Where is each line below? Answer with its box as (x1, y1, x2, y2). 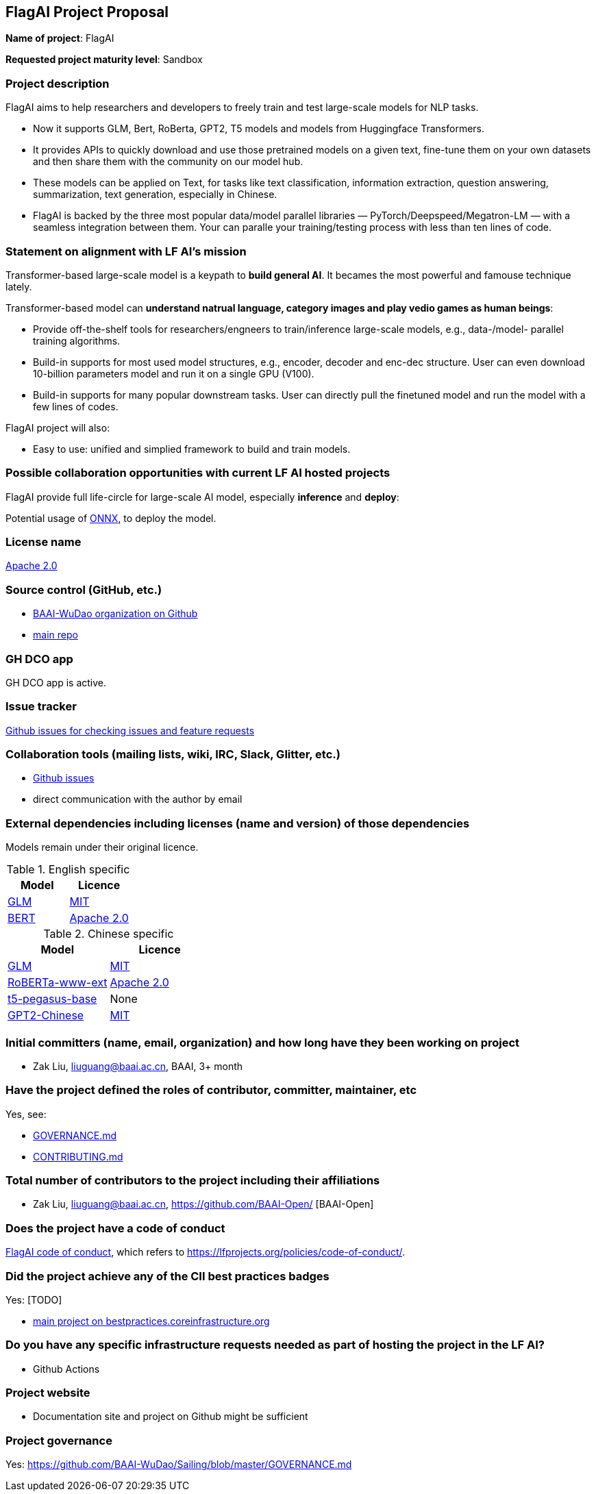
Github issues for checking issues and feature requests (5, 724, 255, 736)
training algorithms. (33, 334, 121, 347)
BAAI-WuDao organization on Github (33, 608, 198, 620)
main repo (33, 629, 78, 641)
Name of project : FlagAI (5, 32, 114, 45)
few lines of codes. (33, 400, 119, 412)
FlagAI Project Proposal (5, 3, 169, 21)
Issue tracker (5, 699, 77, 714)
